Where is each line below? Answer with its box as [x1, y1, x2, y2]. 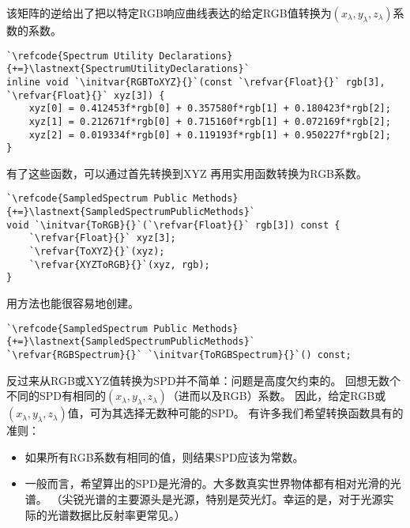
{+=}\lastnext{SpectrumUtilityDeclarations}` [6, 63, 250, 75]
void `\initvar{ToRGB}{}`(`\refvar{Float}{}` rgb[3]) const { [6, 219, 340, 231]
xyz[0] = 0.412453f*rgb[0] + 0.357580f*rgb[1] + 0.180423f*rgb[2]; [28, 103, 391, 115]
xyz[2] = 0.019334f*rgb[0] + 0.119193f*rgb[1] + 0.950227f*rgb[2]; [28, 129, 391, 141]
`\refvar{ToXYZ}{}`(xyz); [28, 246, 165, 258]
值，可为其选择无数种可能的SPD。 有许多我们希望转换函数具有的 [67, 405, 404, 421]
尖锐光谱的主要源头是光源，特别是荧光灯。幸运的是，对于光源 [62, 490, 383, 507]
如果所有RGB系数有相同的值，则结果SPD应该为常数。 [24, 448, 304, 465]
